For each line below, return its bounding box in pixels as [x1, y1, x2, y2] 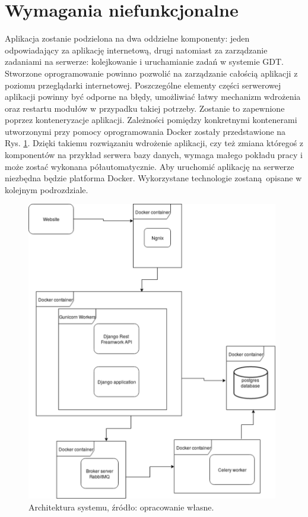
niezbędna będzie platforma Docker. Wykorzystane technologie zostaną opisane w [5, 172, 302, 184]
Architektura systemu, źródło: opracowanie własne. [28, 500, 214, 513]
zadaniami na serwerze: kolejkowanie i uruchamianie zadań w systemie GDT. [5, 55, 284, 68]
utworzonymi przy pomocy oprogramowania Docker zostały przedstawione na [5, 125, 286, 137]
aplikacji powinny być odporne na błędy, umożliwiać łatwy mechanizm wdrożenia [5, 90, 301, 103]
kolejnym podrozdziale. [5, 183, 88, 196]
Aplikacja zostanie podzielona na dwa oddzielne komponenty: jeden [5, 32, 250, 45]
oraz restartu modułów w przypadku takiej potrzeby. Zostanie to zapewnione [5, 102, 285, 114]
